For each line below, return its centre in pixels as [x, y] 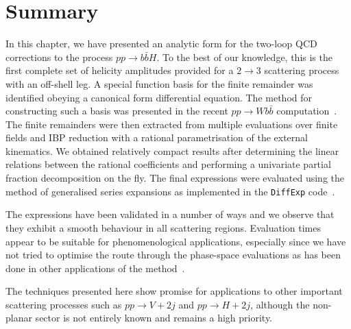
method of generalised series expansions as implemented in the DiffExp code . [170, 191]
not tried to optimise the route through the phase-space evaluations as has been [173, 255]
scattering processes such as [64, 304]
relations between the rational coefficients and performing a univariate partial [168, 164]
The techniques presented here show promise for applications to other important [174, 291]
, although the [280, 304]
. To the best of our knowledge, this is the [244, 57]
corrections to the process [59, 57]
